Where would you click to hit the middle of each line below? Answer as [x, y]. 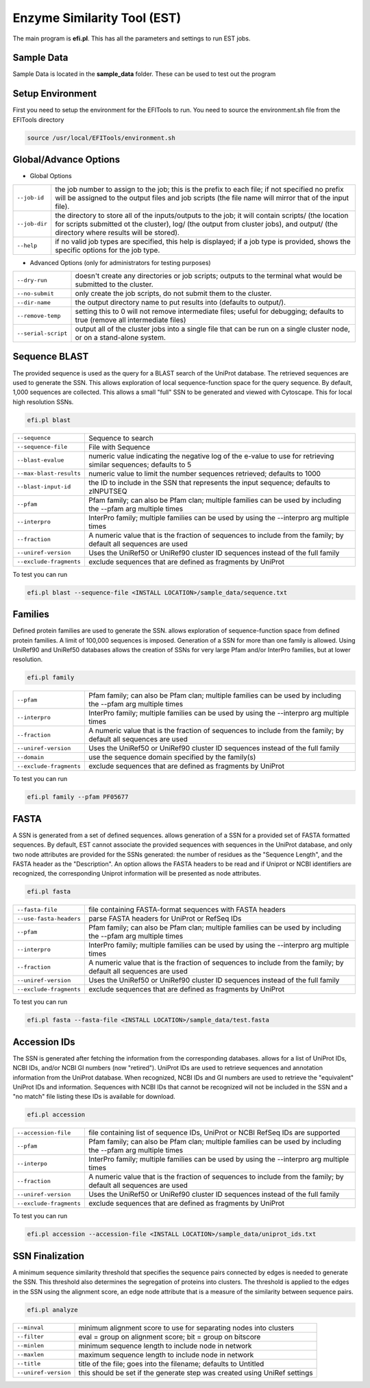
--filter [30, 1337]
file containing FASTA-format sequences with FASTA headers [187, 910]
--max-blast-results [49, 474]
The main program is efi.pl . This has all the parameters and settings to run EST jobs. [132, 38]
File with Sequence [119, 447]
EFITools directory [38, 119]
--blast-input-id [44, 487]
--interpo [32, 1164]
